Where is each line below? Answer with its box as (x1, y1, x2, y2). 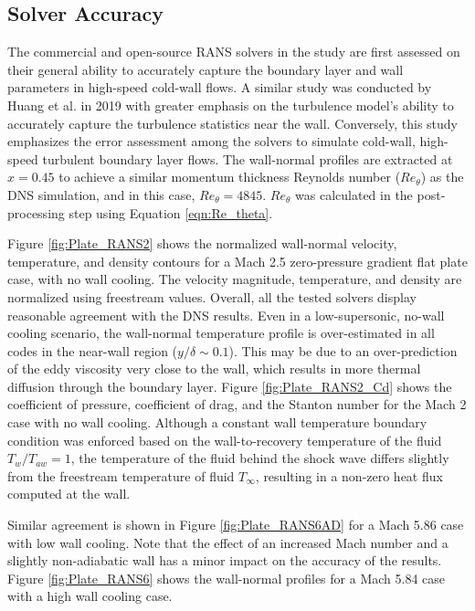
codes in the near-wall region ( (7, 341, 178, 360)
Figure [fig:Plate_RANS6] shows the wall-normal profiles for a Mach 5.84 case (7, 568, 445, 587)
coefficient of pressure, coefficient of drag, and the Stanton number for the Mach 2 (7, 395, 467, 414)
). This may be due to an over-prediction (228, 341, 458, 360)
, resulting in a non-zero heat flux (255, 466, 443, 485)
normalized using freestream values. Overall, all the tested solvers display (7, 287, 417, 306)
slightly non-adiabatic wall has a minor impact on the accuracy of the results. (7, 551, 442, 570)
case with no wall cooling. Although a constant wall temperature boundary (7, 413, 427, 432)
